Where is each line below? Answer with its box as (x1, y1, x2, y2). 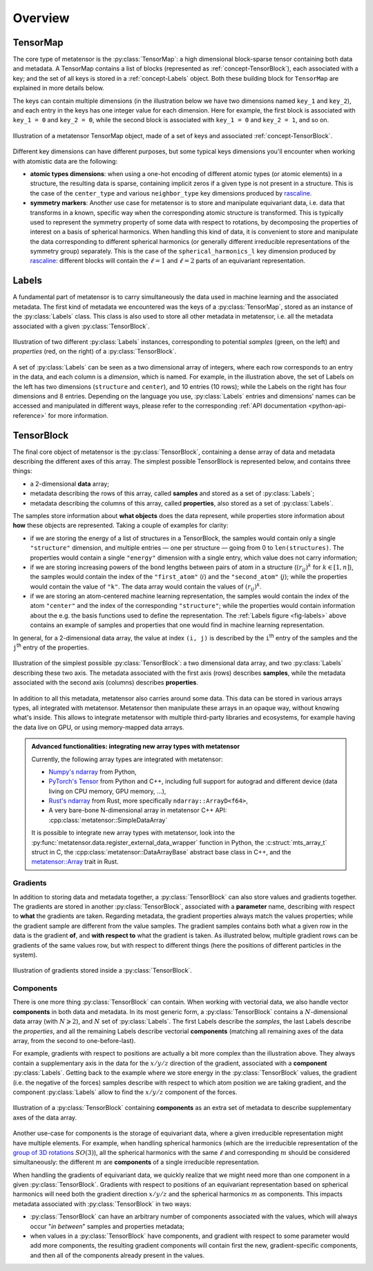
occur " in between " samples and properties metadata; (30, 1222, 184, 1230)
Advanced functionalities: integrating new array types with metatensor (31, 743, 240, 751)
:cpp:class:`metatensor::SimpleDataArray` (48, 816, 168, 824)
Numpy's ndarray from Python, (48, 767, 137, 776)
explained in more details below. (12, 84, 105, 93)
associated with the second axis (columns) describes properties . (12, 678, 198, 687)
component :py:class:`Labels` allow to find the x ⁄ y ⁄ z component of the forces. (12, 1088, 238, 1096)
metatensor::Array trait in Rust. (31, 857, 119, 866)
